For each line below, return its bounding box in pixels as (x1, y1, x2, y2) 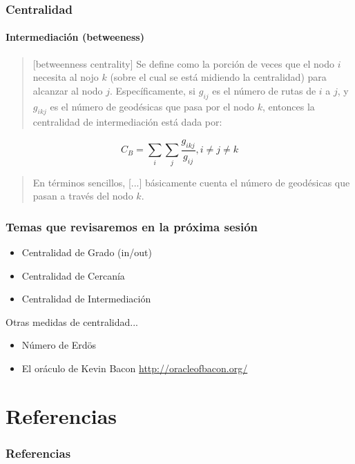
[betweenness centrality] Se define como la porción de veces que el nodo (32, 56, 334, 70)
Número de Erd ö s (21, 338, 97, 352)
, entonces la (262, 99, 315, 113)
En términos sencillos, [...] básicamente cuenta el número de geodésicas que (32, 175, 350, 189)
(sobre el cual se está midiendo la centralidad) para (110, 70, 327, 84)
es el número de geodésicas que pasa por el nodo (50, 99, 254, 113)
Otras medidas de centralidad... (6, 314, 138, 329)
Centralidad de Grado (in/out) (21, 244, 152, 259)
